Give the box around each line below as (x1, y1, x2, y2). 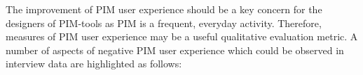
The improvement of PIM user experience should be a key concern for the (6, 2, 322, 16)
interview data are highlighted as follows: (6, 56, 182, 71)
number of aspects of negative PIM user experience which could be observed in (6, 42, 344, 57)
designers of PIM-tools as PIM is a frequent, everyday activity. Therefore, (6, 15, 322, 30)
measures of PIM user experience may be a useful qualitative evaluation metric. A (6, 29, 358, 44)
